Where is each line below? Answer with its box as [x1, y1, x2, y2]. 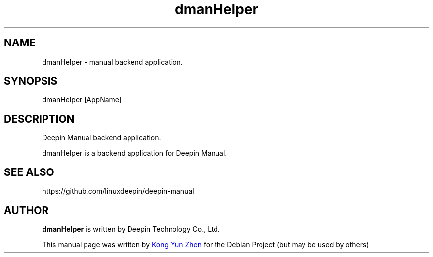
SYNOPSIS [4, 75, 58, 87]
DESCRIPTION [4, 112, 75, 125]
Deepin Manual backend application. [42, 133, 161, 142]
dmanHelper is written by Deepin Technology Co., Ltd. [42, 224, 220, 233]
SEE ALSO [4, 166, 54, 178]
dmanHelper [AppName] [42, 95, 122, 104]
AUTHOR [4, 204, 49, 216]
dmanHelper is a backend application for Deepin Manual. [42, 149, 227, 158]
